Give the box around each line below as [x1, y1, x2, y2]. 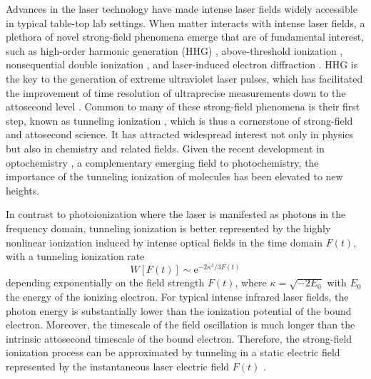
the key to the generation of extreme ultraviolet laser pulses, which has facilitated [6, 71, 363, 85]
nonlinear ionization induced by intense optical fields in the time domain [6, 234, 322, 249]
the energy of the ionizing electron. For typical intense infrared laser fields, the [6, 289, 349, 303]
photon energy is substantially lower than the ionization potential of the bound [6, 303, 352, 318]
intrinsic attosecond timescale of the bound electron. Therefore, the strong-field [6, 331, 352, 346]
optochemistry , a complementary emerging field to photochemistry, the [6, 155, 319, 170]
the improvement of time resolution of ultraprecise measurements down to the [6, 85, 346, 100]
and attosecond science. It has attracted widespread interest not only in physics [6, 127, 354, 142]
